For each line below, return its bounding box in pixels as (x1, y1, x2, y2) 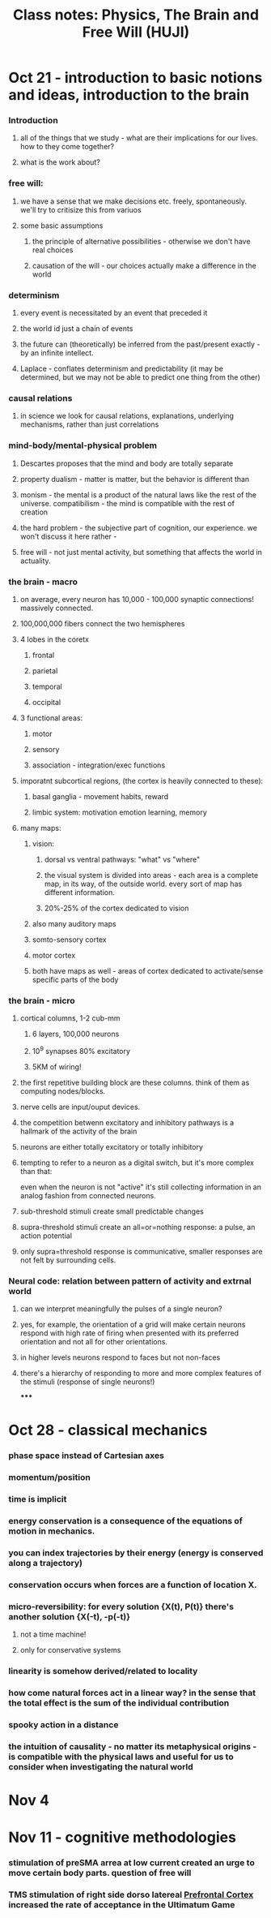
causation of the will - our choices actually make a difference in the (32, 260, 256, 270)
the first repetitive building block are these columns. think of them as (19, 1077, 250, 1087)
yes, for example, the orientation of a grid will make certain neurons (19, 1320, 246, 1330)
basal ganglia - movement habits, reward (32, 791, 169, 801)
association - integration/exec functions (32, 760, 166, 770)
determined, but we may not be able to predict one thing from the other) (19, 372, 260, 382)
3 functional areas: (19, 712, 83, 723)
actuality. (19, 556, 51, 566)
